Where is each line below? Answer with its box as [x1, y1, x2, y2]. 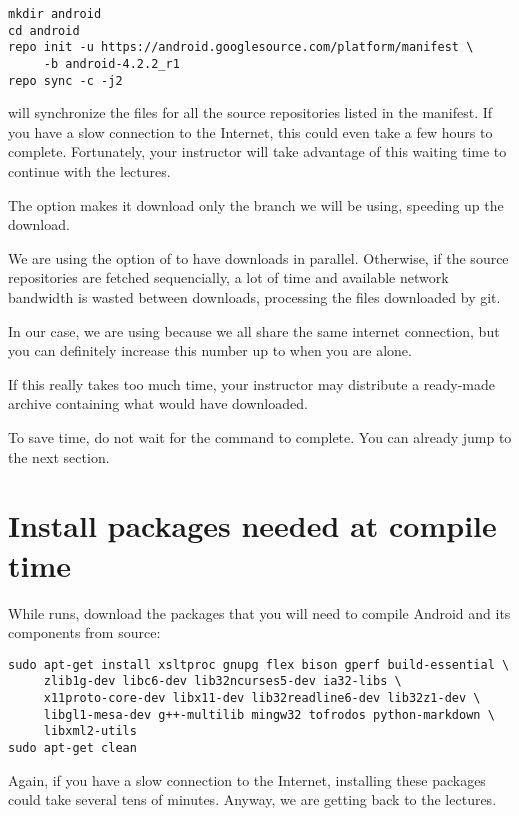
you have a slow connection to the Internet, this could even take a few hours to [8, 121, 493, 142]
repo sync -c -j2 [8, 73, 123, 88]
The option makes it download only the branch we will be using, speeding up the [8, 194, 504, 215]
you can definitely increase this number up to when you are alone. [8, 340, 412, 361]
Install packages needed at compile [8, 505, 497, 546]
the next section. [8, 446, 110, 467]
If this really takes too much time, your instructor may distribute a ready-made [8, 373, 496, 394]
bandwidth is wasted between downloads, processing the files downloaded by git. [8, 287, 501, 308]
